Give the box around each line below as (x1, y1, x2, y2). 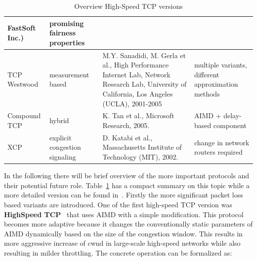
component (213, 120, 247, 130)
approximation (194, 79, 238, 89)
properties (49, 37, 85, 47)
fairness (49, 28, 76, 38)
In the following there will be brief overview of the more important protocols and (4, 170, 250, 181)
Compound (7, 110, 41, 121)
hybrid (49, 115, 69, 126)
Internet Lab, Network (102, 69, 171, 79)
